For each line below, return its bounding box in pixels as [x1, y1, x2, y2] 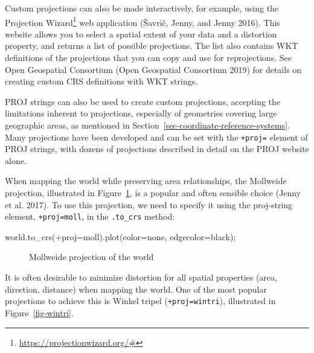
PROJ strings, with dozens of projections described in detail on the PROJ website [5, 142, 309, 155]
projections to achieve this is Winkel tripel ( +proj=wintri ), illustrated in [5, 294, 276, 307]
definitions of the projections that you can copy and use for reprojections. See [5, 51, 292, 64]
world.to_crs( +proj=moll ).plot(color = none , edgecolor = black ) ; [5, 230, 236, 243]
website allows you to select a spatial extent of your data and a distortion [5, 27, 277, 40]
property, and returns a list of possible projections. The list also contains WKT [5, 39, 298, 52]
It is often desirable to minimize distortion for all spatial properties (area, [5, 271, 277, 284]
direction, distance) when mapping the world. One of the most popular [5, 282, 267, 295]
